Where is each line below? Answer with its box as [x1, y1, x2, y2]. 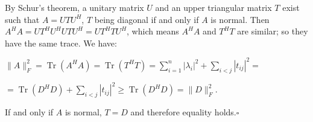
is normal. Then [210, 13, 270, 25]
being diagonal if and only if [94, 13, 199, 25]
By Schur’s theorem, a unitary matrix [5, 1, 144, 13]
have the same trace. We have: [5, 36, 117, 49]
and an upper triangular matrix [155, 1, 272, 13]
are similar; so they [237, 25, 308, 37]
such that [5, 13, 40, 25]
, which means [127, 25, 179, 37]
